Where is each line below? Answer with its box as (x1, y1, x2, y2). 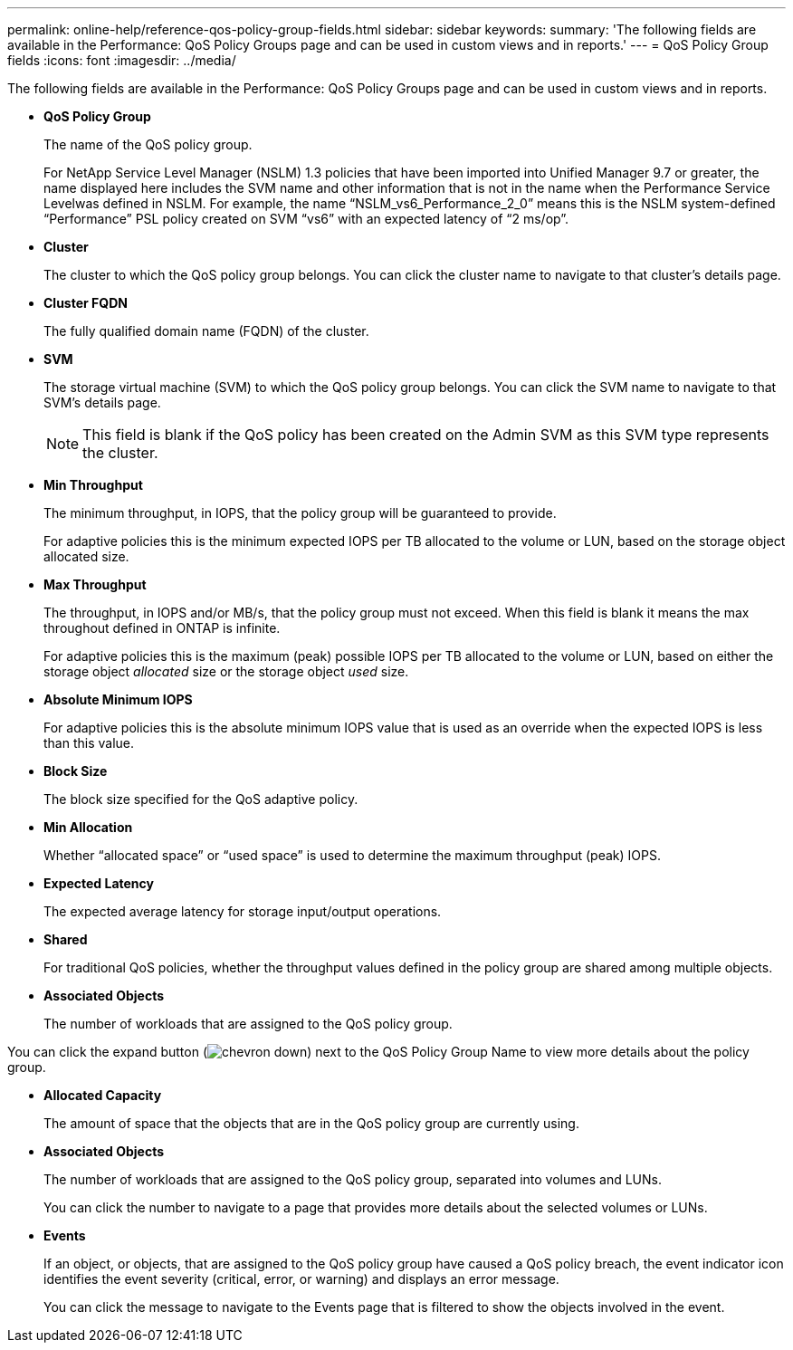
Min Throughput (43, 477, 143, 493)
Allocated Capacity (43, 1087, 162, 1103)
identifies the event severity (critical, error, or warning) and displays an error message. (43, 1271, 559, 1287)
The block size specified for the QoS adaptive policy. (43, 791, 358, 807)
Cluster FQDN (43, 295, 128, 311)
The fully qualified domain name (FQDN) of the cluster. (43, 323, 369, 339)
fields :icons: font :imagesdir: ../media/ (7, 53, 236, 68)
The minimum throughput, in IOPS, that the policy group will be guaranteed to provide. (43, 505, 557, 521)
